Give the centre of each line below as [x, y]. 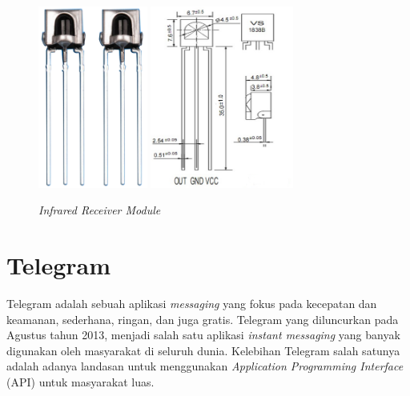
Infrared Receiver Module [100, 210]
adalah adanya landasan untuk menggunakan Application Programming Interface [205, 366]
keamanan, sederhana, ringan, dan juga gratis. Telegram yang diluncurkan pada [203, 319]
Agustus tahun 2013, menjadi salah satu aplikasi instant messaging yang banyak [203, 335]
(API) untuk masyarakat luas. [80, 382]
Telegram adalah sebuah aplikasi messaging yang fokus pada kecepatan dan [192, 304]
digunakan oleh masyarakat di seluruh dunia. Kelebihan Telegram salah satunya [203, 350]
